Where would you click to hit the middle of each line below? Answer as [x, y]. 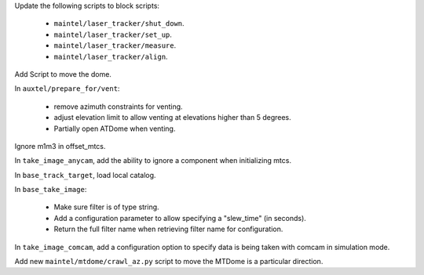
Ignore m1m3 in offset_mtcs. [60, 146]
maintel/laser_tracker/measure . [115, 45]
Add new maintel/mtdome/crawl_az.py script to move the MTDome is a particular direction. [169, 262]
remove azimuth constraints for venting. [119, 107]
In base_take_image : [51, 190]
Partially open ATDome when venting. [115, 128]
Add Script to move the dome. [63, 74]
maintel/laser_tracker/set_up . [113, 34]
